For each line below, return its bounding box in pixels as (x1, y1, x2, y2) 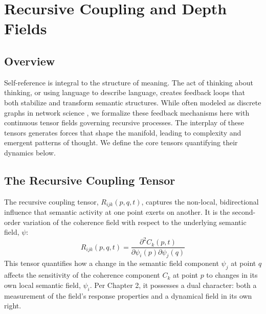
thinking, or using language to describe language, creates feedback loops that (4, 87, 246, 98)
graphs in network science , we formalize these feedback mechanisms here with (4, 107, 250, 118)
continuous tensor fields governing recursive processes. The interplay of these (4, 117, 245, 128)
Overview (4, 53, 55, 69)
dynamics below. (4, 147, 56, 158)
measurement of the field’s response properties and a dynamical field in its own (4, 290, 252, 301)
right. (4, 300, 21, 311)
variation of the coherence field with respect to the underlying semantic (23, 216, 247, 227)
